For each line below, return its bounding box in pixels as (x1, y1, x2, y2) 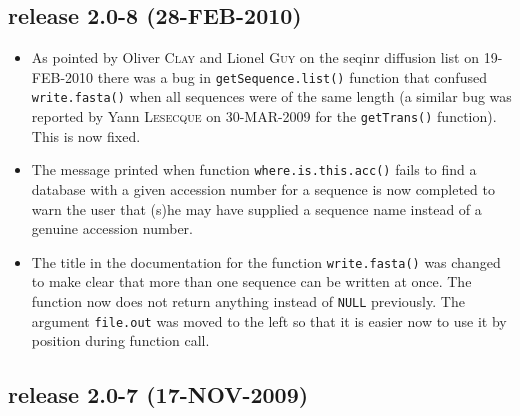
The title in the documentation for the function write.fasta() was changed (31, 251, 501, 272)
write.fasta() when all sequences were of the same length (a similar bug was (31, 86, 512, 107)
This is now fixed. (31, 125, 141, 146)
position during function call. (31, 330, 210, 351)
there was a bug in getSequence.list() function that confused (97, 66, 487, 87)
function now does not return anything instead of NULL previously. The (31, 291, 465, 312)
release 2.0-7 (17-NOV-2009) (8, 379, 309, 410)
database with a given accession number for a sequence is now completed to (31, 179, 495, 200)
